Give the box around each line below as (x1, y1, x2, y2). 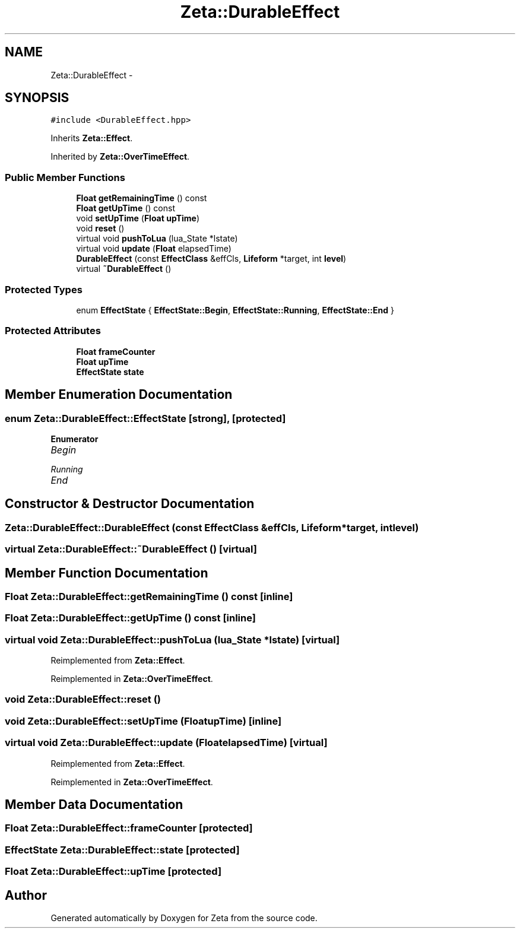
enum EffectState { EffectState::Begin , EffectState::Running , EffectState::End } (76, 304, 394, 315)
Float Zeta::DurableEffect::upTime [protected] (5, 865, 222, 878)
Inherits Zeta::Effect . (50, 133, 133, 144)
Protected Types (5, 283, 83, 296)
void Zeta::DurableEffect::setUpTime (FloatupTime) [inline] (5, 715, 282, 727)
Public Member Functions (5, 171, 125, 183)
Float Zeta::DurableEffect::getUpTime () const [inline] (5, 612, 256, 624)
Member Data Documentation (5, 797, 183, 813)
